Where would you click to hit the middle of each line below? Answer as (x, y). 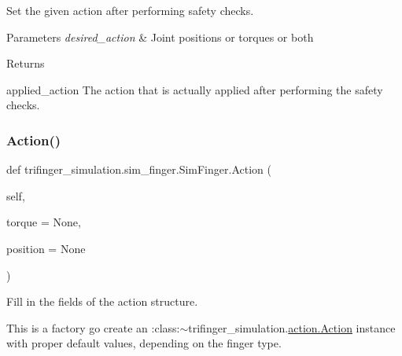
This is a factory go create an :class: (93, 327)
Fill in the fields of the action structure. (102, 301)
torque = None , (44, 222)
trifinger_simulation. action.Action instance (292, 327)
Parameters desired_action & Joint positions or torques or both (160, 37)
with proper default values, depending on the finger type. (144, 343)
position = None (46, 248)
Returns (26, 63)
